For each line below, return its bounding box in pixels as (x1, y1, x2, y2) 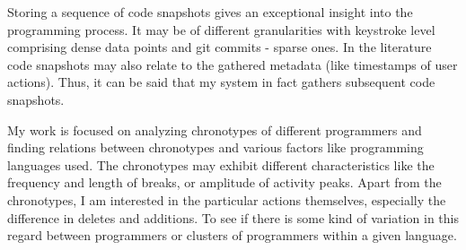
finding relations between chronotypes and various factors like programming (7, 138, 424, 157)
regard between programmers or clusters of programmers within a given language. (7, 226, 457, 245)
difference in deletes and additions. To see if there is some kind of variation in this (7, 208, 460, 227)
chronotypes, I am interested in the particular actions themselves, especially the (7, 190, 446, 209)
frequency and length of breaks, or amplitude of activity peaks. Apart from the (7, 173, 442, 192)
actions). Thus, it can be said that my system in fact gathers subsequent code (7, 73, 435, 91)
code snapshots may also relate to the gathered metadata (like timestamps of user (7, 55, 458, 73)
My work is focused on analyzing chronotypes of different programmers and (7, 120, 422, 139)
